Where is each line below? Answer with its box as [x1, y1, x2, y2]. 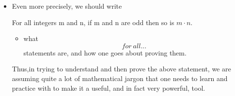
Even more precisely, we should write [12, 1, 122, 11]
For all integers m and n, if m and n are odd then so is [12, 17, 174, 27]
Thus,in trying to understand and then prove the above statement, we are [12, 64, 231, 74]
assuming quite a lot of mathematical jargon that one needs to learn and [12, 73, 228, 83]
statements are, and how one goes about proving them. [23, 47, 187, 57]
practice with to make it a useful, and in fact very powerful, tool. [12, 82, 205, 93]
